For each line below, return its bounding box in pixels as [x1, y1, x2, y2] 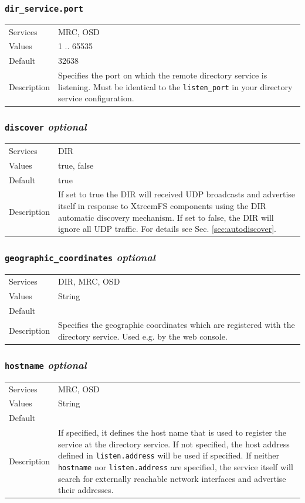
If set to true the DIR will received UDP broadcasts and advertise [57, 188, 296, 200]
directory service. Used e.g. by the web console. [57, 330, 228, 342]
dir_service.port [5, 4, 83, 13]
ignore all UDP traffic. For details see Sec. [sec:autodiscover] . [57, 223, 276, 235]
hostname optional [5, 358, 87, 372]
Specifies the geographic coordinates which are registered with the [57, 319, 295, 331]
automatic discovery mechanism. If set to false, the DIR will [57, 211, 274, 223]
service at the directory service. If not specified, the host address [57, 437, 290, 450]
